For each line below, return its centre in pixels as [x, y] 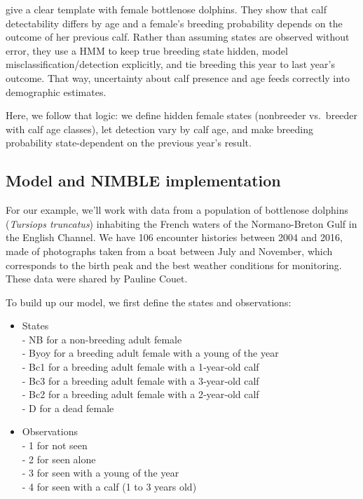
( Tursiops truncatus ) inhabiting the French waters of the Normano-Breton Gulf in [181, 223]
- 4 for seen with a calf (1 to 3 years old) [109, 486]
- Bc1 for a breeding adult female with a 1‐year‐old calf [141, 367]
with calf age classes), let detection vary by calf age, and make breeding [159, 129]
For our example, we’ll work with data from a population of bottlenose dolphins [177, 210]
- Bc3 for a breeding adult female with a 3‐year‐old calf [141, 380]
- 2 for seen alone [59, 459]
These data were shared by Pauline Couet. [97, 279]
